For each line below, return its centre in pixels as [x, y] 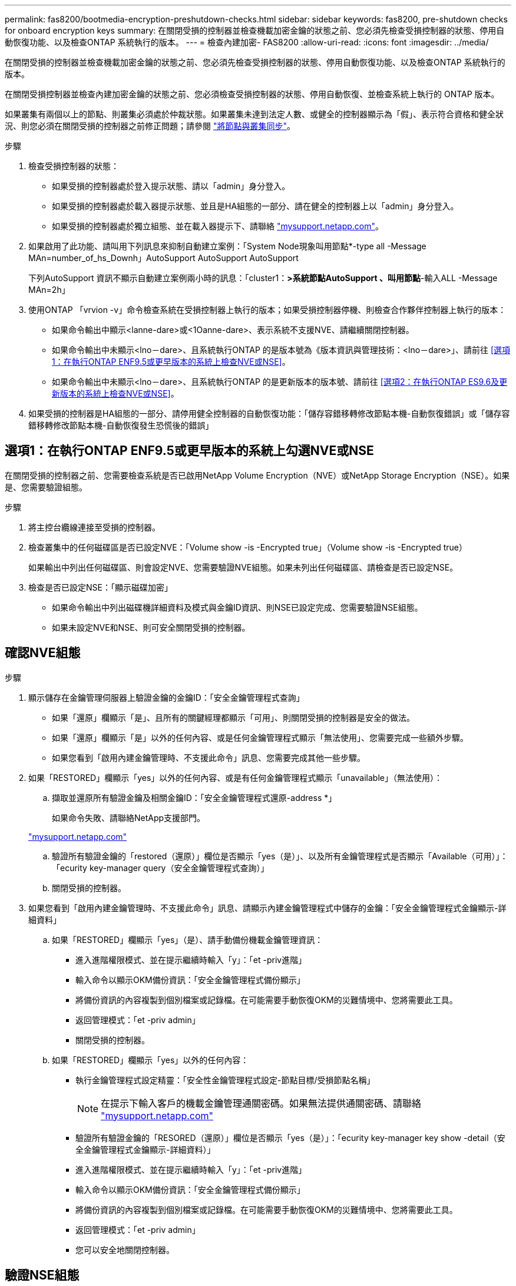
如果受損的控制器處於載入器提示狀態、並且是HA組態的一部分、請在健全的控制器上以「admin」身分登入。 [255, 206]
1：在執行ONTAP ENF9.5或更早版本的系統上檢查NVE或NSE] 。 [171, 362]
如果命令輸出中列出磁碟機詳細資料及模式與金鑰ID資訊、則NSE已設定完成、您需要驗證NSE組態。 [237, 607]
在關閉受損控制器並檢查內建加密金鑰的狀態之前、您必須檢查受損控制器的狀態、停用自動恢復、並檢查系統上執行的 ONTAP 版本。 [252, 94]
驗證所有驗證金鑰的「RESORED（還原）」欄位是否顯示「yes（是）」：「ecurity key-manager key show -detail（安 [290, 1137]
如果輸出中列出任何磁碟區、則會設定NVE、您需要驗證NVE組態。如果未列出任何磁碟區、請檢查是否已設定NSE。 [243, 567]
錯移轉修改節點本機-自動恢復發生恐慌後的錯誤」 [121, 425]
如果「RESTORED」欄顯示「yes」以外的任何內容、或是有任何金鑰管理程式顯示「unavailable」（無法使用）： [235, 777]
